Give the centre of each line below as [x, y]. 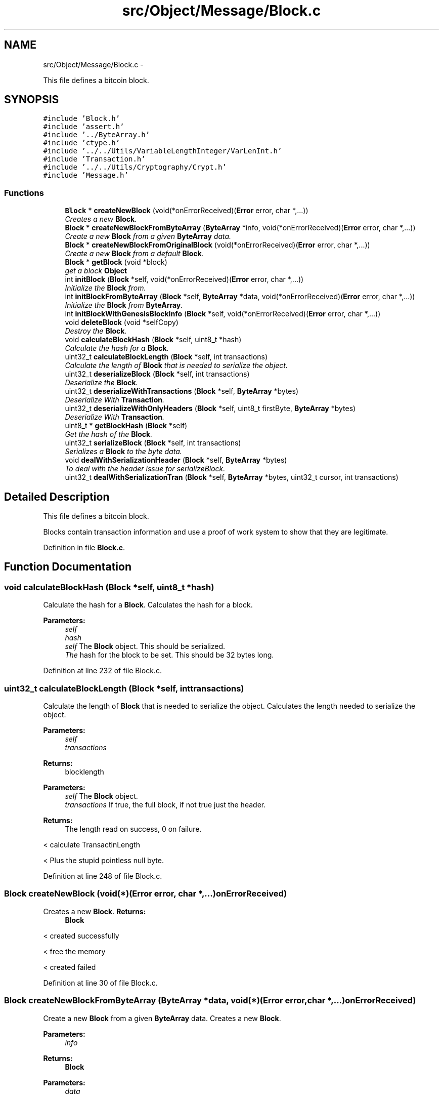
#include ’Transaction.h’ [94, 159]
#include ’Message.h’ [86, 175]
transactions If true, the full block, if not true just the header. [165, 805]
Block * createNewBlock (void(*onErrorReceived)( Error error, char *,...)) [187, 211]
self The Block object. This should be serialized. [145, 646]
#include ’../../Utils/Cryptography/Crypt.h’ [135, 167]
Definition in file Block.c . [84, 548]
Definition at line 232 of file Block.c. [102, 671]
